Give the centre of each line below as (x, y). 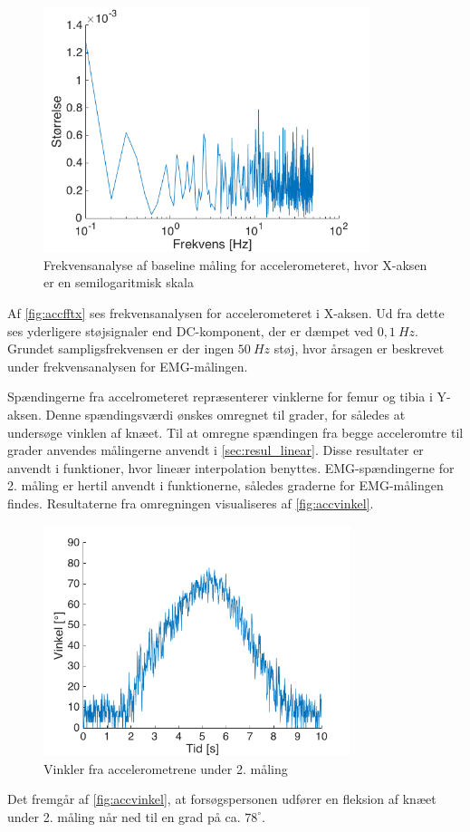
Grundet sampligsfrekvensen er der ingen (121, 348)
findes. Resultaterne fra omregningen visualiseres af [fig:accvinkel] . (191, 503)
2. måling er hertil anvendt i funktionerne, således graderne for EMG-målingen (225, 485)
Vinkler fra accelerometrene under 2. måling (166, 768)
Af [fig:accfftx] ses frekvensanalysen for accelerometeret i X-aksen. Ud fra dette (226, 313)
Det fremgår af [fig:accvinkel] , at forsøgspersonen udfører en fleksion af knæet (222, 799)
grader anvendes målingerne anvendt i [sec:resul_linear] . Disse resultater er (216, 450)
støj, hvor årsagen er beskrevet (359, 348)
